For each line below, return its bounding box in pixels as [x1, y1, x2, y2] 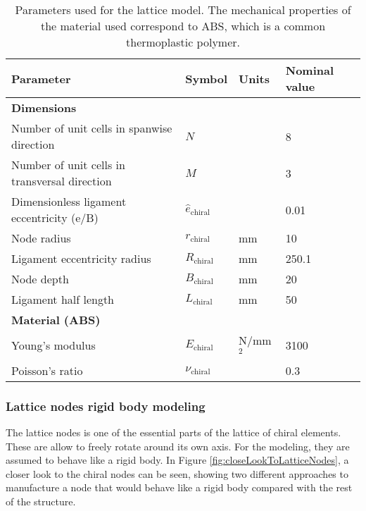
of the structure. [6, 493, 76, 508]
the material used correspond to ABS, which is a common [40, 18, 326, 34]
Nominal [285, 62, 334, 78]
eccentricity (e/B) [11, 209, 99, 226]
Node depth [11, 271, 69, 287]
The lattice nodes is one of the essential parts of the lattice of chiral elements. [6, 425, 341, 440]
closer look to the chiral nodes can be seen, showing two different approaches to [6, 466, 348, 481]
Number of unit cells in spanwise [11, 120, 172, 136]
